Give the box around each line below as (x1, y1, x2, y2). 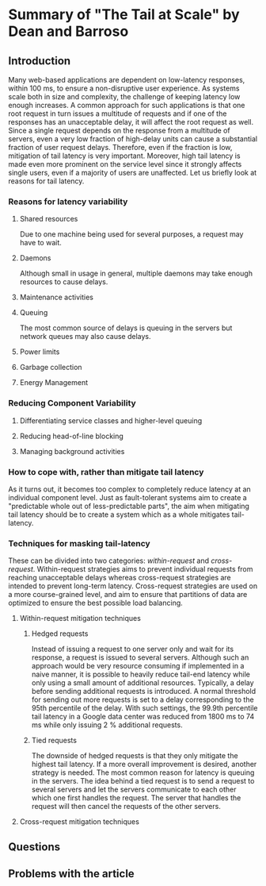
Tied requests (31, 736, 78, 745)
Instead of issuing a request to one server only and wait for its (31, 645, 234, 654)
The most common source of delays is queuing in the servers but (19, 323, 233, 333)
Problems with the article (8, 867, 135, 880)
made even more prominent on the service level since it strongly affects (8, 160, 242, 168)
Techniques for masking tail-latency (8, 537, 150, 549)
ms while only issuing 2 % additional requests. (31, 720, 184, 730)
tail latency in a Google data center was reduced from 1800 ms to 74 (31, 712, 255, 722)
